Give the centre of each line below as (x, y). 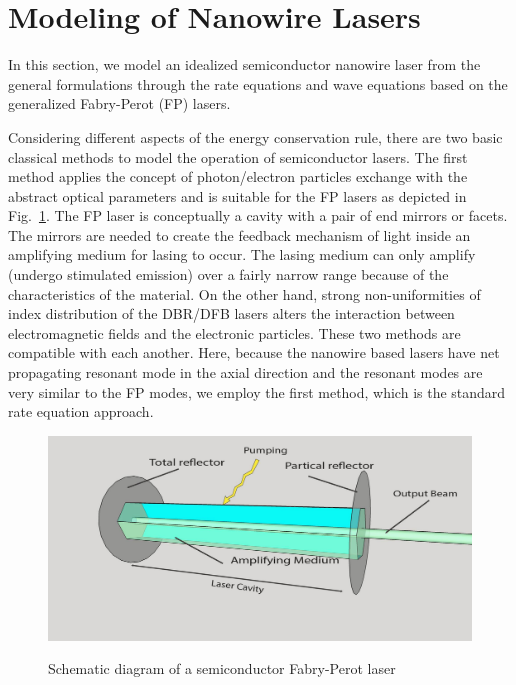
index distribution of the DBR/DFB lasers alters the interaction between (231, 313)
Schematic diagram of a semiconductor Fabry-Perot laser (222, 668)
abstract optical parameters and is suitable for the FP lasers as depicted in (237, 195)
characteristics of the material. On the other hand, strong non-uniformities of (244, 293)
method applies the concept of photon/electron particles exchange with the (238, 176)
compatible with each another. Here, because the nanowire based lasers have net (254, 352)
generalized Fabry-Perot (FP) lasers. (119, 103)
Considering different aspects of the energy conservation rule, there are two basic (255, 136)
